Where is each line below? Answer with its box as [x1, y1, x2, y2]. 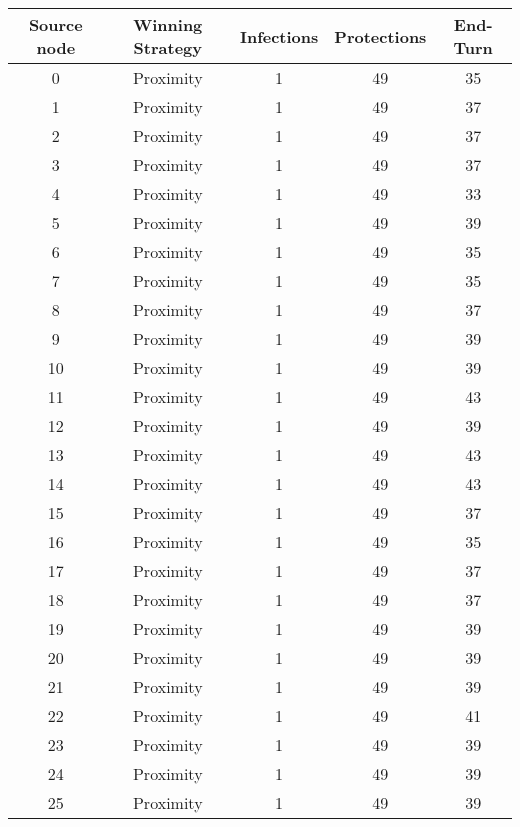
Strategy [133, 36, 202, 59]
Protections [334, 24, 427, 48]
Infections [239, 24, 319, 48]
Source [28, 13, 83, 36]
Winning [133, 13, 203, 36]
